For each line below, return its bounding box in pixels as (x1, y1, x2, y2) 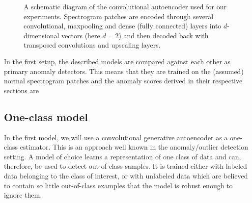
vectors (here (61, 30, 100, 40)
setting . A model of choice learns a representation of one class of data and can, (4, 151, 241, 161)
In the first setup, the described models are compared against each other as (4, 56, 231, 66)
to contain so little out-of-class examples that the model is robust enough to (4, 180, 233, 190)
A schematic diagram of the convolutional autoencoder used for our (24, 1, 226, 11)
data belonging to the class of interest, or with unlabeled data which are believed (4, 170, 248, 180)
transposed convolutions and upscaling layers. (24, 40, 161, 50)
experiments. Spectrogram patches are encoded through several (24, 11, 214, 21)
